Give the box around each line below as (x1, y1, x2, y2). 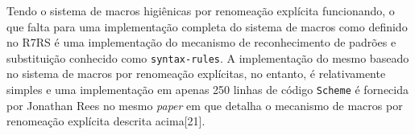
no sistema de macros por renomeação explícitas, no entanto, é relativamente (6, 65, 386, 82)
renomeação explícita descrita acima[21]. (6, 112, 205, 129)
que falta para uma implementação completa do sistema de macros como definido (6, 18, 408, 35)
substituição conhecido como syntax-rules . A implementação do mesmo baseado (6, 49, 409, 66)
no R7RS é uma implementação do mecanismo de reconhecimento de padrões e (6, 34, 396, 51)
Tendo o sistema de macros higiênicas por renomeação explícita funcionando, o (6, 2, 395, 18)
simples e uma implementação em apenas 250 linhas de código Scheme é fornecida (6, 81, 409, 98)
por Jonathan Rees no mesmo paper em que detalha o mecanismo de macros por (6, 96, 403, 113)
